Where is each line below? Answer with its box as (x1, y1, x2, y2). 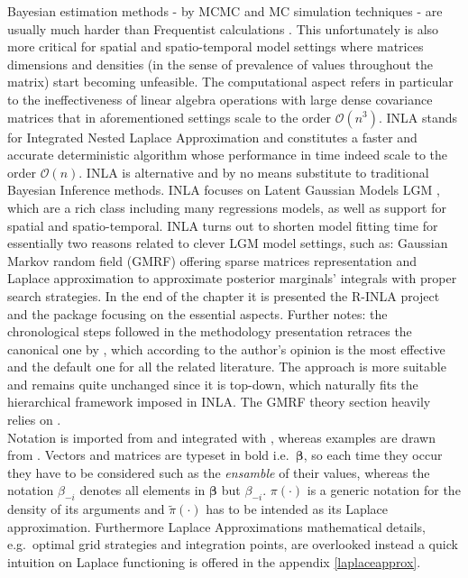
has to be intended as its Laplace (206, 500, 389, 518)
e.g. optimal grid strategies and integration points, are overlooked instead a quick (7, 535, 458, 554)
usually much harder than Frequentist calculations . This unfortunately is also (7, 19, 439, 38)
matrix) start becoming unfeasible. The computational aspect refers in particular (7, 72, 454, 91)
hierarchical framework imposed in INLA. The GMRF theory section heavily (7, 392, 431, 411)
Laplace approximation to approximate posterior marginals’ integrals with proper (7, 269, 457, 288)
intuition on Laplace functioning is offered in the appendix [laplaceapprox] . (7, 553, 421, 572)
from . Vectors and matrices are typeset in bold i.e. (7, 445, 289, 464)
